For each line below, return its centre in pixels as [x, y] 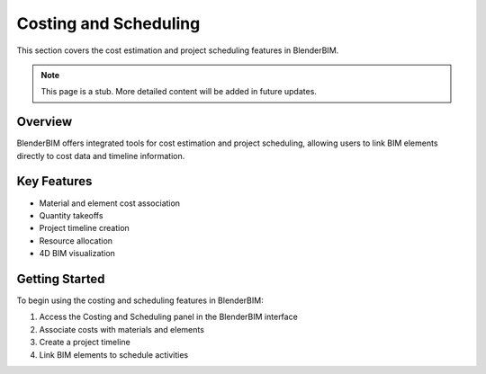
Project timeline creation [84, 228]
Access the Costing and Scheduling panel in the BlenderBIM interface [169, 317]
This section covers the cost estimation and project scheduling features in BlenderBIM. [178, 50]
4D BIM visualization [77, 254]
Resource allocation [76, 240]
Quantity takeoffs [71, 215]
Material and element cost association [109, 203]
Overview [45, 122]
